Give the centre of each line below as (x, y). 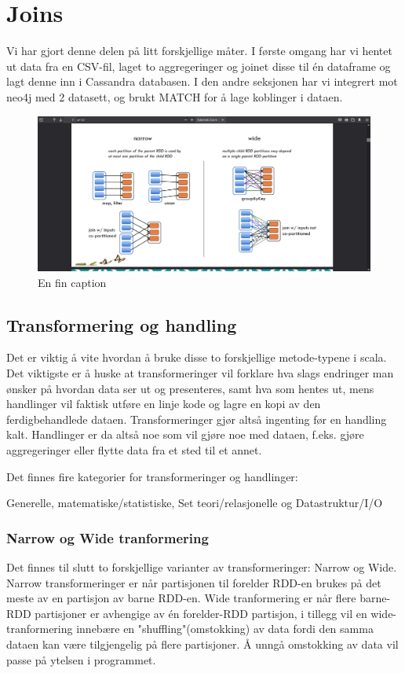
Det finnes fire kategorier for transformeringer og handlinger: (152, 476)
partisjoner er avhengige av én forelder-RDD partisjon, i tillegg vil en (201, 613)
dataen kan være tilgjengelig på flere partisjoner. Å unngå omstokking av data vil (202, 644)
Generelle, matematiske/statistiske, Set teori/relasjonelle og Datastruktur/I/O (195, 503)
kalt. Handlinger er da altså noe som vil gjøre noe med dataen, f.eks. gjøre (185, 434)
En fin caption (72, 282)
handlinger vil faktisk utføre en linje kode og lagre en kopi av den (164, 404)
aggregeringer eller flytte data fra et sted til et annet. (134, 449)
